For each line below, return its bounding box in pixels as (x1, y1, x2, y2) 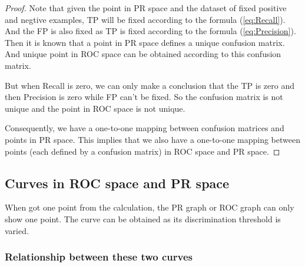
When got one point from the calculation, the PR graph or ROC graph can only (5, 201, 294, 213)
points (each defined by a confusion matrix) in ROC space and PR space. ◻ (5, 145, 280, 157)
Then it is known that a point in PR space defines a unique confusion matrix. (5, 36, 285, 48)
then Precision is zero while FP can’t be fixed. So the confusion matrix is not (5, 91, 283, 103)
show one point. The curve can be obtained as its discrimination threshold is (5, 212, 281, 225)
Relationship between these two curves (5, 249, 193, 264)
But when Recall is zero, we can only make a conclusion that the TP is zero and (5, 79, 294, 91)
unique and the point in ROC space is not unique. (5, 102, 185, 114)
